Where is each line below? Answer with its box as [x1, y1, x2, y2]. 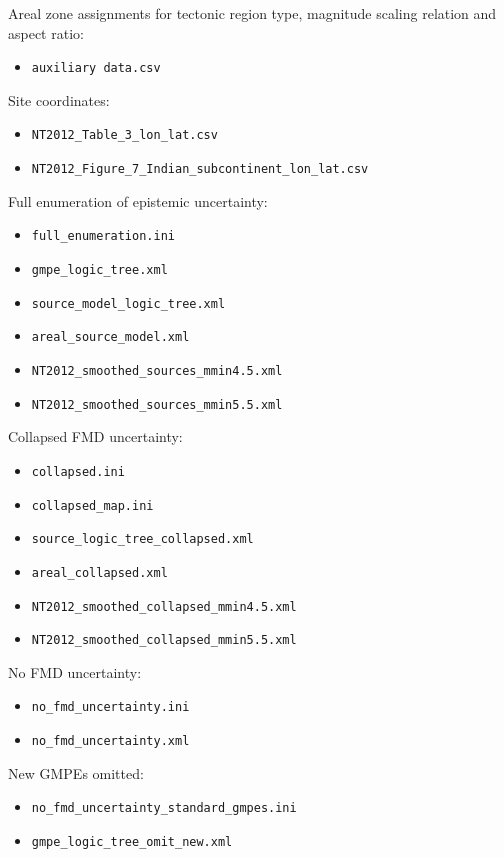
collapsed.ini [31, 464, 125, 479]
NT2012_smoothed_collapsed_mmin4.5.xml [31, 599, 297, 614]
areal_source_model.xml [31, 330, 190, 345]
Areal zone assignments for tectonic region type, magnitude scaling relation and [8, 3, 497, 23]
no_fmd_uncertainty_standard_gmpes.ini [31, 801, 297, 816]
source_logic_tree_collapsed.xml [31, 532, 254, 547]
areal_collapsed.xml [31, 565, 168, 580]
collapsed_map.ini [31, 498, 154, 513]
